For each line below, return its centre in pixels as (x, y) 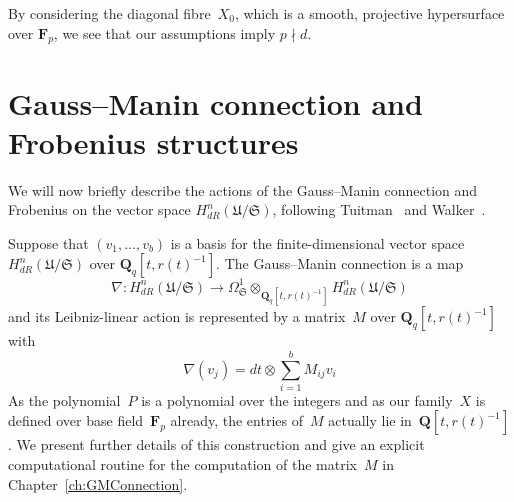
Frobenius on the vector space (99, 209)
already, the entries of (236, 420)
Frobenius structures (153, 141)
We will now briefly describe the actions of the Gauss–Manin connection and (243, 189)
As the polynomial (64, 399)
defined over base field (76, 420)
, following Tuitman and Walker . (379, 209)
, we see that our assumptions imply (164, 32)
